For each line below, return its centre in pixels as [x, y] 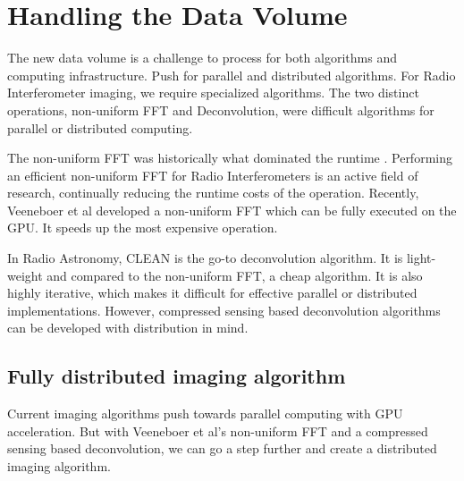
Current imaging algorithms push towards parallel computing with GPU [205, 413]
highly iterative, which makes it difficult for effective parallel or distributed [212, 293]
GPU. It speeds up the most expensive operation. [143, 228]
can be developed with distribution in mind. [128, 328]
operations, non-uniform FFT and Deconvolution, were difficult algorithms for [221, 110]
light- [421, 258]
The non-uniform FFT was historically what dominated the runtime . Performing [230, 158]
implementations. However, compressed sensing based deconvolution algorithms [224, 310]
